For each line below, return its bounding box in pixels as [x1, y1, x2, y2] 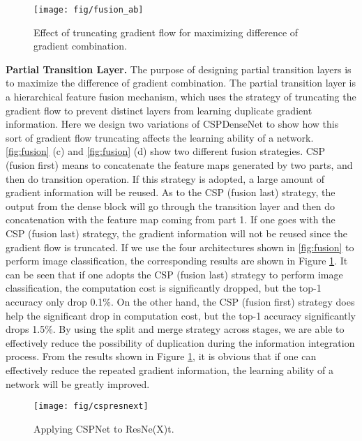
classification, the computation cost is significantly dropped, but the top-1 [6, 281, 322, 295]
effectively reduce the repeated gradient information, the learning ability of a [6, 362, 333, 377]
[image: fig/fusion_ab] [33, 5, 144, 15]
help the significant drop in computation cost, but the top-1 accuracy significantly [6, 308, 356, 322]
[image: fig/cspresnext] [33, 401, 149, 412]
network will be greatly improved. [6, 376, 150, 391]
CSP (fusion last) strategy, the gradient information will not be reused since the [6, 225, 347, 240]
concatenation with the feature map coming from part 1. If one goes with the [6, 212, 335, 227]
